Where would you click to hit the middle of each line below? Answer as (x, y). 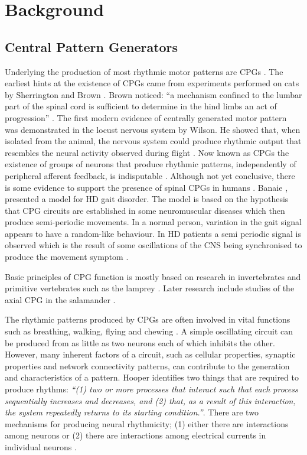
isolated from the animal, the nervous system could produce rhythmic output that (153, 141)
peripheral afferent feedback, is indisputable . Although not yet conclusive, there (150, 175)
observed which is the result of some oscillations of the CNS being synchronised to (153, 245)
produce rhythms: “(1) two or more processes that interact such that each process (151, 389)
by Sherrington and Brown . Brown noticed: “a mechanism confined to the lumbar (153, 94)
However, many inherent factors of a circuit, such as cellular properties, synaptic (150, 354)
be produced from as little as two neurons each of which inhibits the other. (140, 342)
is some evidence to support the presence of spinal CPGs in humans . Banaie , (146, 187)
